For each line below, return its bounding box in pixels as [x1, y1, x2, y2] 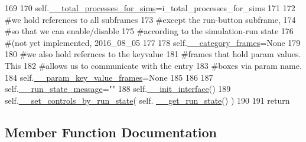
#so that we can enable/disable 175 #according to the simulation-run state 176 [5, 25, 294, 37]
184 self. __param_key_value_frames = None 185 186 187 [5, 71, 213, 83]
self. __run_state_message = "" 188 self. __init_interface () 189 [5, 82, 231, 95]
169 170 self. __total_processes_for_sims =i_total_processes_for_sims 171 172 [5, 2, 295, 14]
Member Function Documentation [5, 123, 217, 141]
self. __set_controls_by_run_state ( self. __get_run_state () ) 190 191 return [5, 94, 290, 106]
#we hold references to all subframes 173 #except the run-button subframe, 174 [5, 13, 296, 25]
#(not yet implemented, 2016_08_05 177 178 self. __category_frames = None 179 [5, 36, 301, 48]
